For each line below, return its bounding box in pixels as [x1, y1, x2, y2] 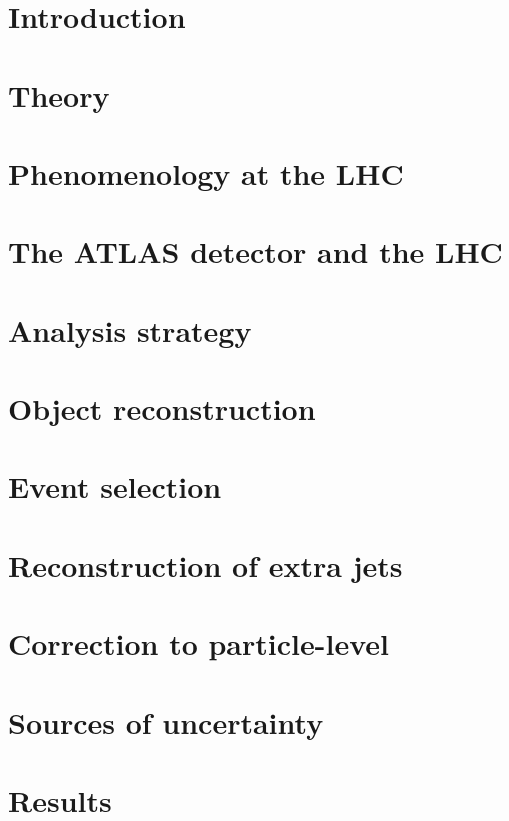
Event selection [8, 466, 222, 507]
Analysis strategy [8, 309, 252, 350]
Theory [8, 74, 110, 115]
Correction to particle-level [8, 623, 389, 664]
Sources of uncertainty [8, 701, 324, 742]
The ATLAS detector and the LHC [8, 231, 503, 272]
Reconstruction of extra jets [8, 544, 403, 585]
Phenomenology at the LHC [8, 152, 404, 193]
